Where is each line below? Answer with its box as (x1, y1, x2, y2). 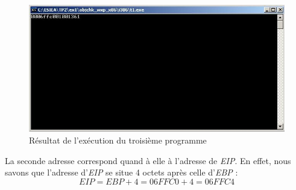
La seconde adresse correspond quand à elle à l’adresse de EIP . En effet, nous (5, 154, 291, 166)
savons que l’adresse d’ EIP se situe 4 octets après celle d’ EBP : (5, 166, 238, 179)
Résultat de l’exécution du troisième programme (29, 133, 207, 146)
